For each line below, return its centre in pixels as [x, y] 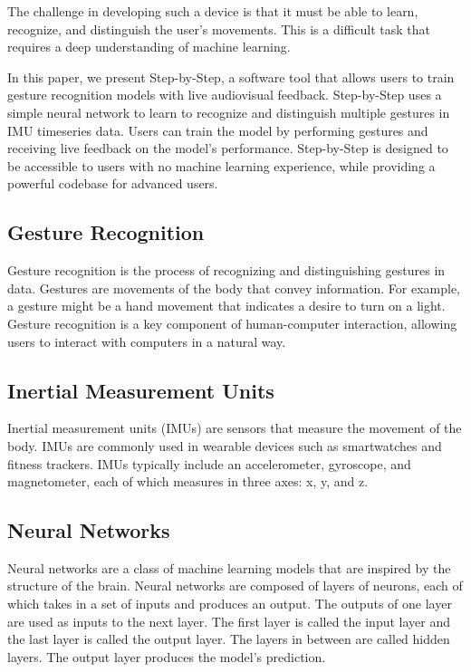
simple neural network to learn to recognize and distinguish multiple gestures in [229, 112]
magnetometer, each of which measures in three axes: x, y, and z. [188, 481]
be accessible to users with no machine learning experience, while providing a [221, 165]
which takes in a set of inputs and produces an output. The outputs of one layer [230, 604]
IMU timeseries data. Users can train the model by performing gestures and [218, 130]
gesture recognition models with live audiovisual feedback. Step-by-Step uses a [225, 95]
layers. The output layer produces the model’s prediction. [167, 656]
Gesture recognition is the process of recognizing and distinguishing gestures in [226, 270]
